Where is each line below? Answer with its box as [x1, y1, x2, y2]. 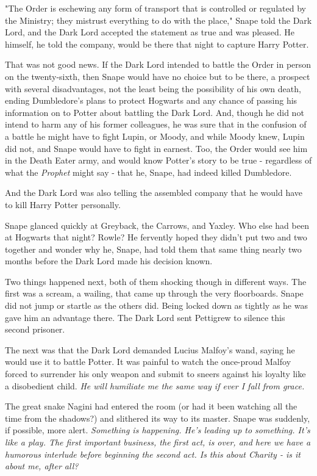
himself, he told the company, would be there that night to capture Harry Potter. [5, 37, 309, 50]
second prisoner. [5, 323, 65, 336]
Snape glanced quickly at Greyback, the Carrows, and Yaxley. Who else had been [5, 218, 309, 231]
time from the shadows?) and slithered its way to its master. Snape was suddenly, [5, 411, 310, 424]
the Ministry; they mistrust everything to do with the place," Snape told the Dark [5, 13, 312, 26]
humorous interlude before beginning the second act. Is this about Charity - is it [5, 447, 301, 460]
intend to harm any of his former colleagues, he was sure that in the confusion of [5, 118, 307, 131]
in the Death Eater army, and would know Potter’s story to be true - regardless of [5, 154, 312, 167]
